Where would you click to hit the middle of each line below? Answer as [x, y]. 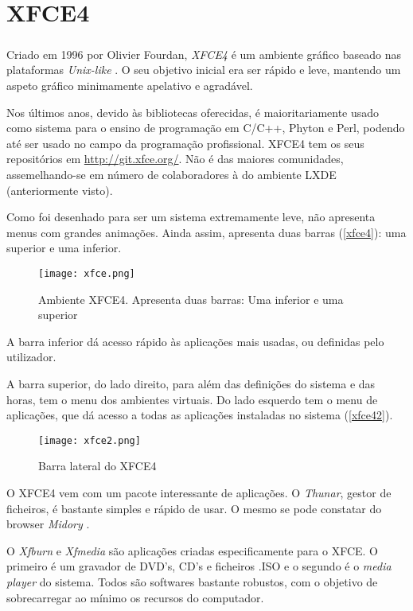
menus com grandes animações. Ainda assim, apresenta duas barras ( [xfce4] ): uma [206, 232]
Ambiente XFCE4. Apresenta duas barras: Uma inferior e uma [191, 299]
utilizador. [31, 357]
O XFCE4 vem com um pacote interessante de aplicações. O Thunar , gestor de [199, 492]
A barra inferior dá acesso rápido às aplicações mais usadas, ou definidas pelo [195, 341]
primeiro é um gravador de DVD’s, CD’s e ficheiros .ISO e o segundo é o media [199, 566]
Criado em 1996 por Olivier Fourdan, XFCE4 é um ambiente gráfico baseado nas [204, 54]
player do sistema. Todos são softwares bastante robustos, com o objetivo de [192, 581]
